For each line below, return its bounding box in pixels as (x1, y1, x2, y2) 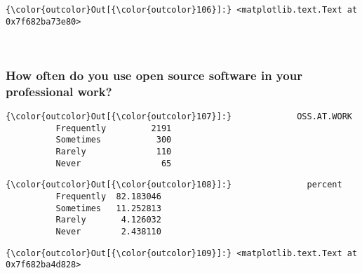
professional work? (6, 82, 112, 100)
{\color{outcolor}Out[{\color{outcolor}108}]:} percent (6, 180, 342, 190)
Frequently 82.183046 (55, 191, 161, 201)
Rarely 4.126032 (55, 215, 161, 225)
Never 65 (55, 158, 172, 168)
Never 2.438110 (55, 226, 161, 237)
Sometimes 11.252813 (55, 203, 161, 213)
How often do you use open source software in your (6, 66, 302, 84)
